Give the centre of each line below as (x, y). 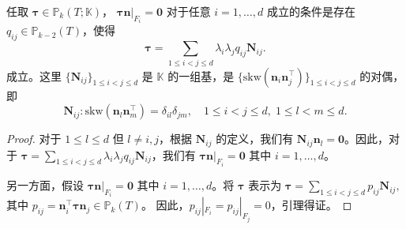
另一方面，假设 (45, 185)
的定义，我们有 (255, 139)
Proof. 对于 (34, 139)
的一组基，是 (201, 75)
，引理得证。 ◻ (311, 205)
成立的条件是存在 (311, 11)
